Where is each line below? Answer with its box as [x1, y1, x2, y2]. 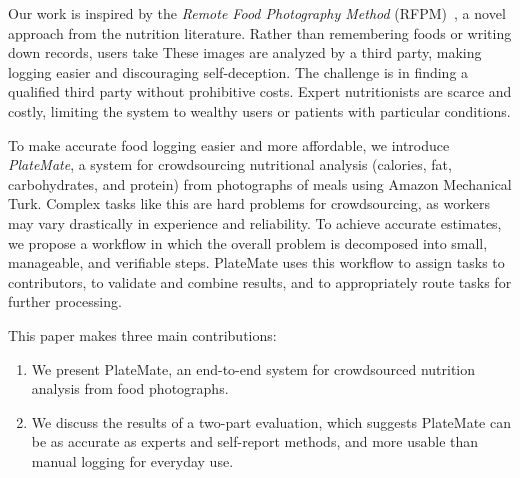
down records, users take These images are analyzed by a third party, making [8, 42, 482, 63]
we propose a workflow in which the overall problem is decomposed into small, [8, 232, 488, 253]
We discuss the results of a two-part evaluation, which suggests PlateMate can [31, 411, 511, 432]
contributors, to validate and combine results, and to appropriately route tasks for [8, 271, 512, 292]
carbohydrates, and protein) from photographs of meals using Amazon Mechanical [8, 173, 512, 194]
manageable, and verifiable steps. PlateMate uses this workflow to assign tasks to [8, 252, 505, 273]
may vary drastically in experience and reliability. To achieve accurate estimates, [8, 212, 502, 233]
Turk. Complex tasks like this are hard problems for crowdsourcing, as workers [8, 193, 490, 214]
